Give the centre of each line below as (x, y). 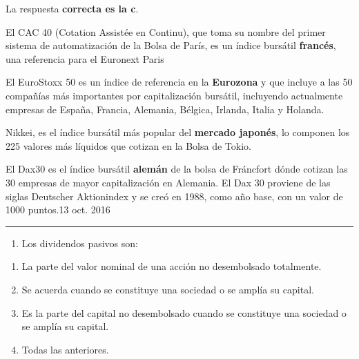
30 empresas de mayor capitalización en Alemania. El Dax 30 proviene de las (168, 182)
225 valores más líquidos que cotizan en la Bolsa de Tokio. (128, 145)
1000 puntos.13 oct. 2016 (58, 210)
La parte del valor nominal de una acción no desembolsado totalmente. (172, 266)
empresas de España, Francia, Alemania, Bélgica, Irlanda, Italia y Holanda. (165, 109)
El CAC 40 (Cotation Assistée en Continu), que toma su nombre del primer (166, 31)
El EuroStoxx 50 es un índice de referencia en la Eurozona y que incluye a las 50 (179, 82)
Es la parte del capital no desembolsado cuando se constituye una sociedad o (184, 312)
